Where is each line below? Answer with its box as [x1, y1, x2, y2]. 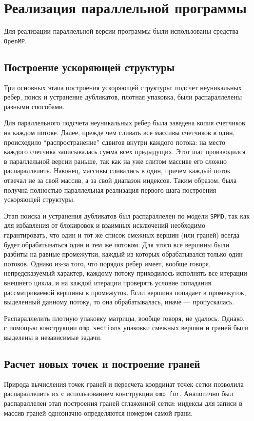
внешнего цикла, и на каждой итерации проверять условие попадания [4, 277, 211, 287]
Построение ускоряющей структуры [4, 59, 175, 74]
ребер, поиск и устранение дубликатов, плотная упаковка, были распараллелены [4, 92, 242, 102]
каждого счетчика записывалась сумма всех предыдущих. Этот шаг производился [4, 146, 246, 157]
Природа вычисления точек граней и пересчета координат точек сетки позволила [4, 379, 244, 389]
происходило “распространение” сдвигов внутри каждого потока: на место [4, 137, 225, 147]
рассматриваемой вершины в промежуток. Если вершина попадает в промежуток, [4, 287, 246, 297]
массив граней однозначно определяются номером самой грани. [4, 407, 193, 418]
